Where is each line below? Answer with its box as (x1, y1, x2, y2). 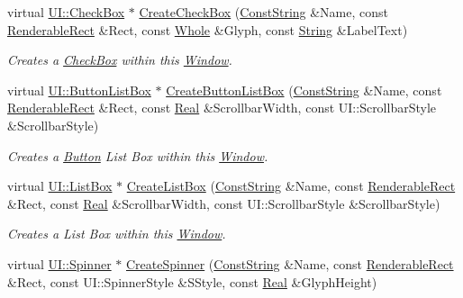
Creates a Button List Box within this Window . (7, 146, 268, 165)
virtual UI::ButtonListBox (7, 80, 151, 99)
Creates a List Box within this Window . (7, 224, 226, 243)
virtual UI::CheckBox (7, 3, 125, 21)
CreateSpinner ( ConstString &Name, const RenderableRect (125, 254, 454, 273)
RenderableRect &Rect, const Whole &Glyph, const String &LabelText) (7, 20, 408, 39)
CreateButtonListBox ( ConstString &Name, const (166, 80, 442, 99)
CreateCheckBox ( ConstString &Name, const (139, 3, 389, 21)
